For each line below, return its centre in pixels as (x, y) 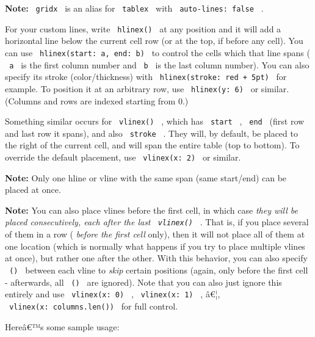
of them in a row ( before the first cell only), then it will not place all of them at (155, 234)
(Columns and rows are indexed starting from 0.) (97, 100)
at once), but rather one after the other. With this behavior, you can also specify (156, 258)
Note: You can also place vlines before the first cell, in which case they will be (151, 210)
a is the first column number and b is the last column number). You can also (159, 64)
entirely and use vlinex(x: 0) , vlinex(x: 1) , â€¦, (113, 294)
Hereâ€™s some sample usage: (62, 326)
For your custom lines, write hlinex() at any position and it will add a (143, 28)
